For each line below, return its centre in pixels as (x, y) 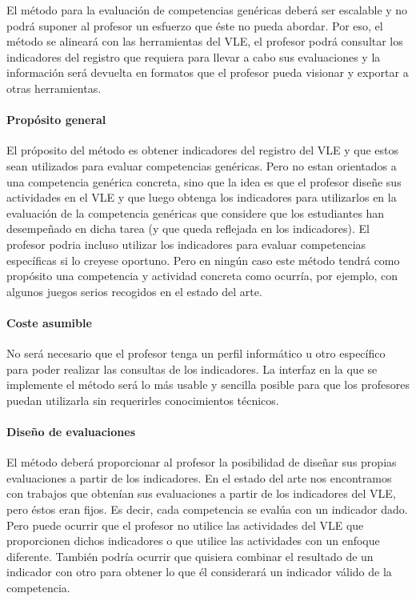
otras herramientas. (54, 88)
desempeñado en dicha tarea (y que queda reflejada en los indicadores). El (188, 228)
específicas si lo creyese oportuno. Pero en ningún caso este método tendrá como (203, 260)
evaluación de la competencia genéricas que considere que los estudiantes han (196, 212)
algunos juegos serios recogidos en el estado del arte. (134, 291)
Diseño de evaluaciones (71, 432)
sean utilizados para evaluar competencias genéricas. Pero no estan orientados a (202, 165)
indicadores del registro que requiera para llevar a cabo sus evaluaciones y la (194, 56)
